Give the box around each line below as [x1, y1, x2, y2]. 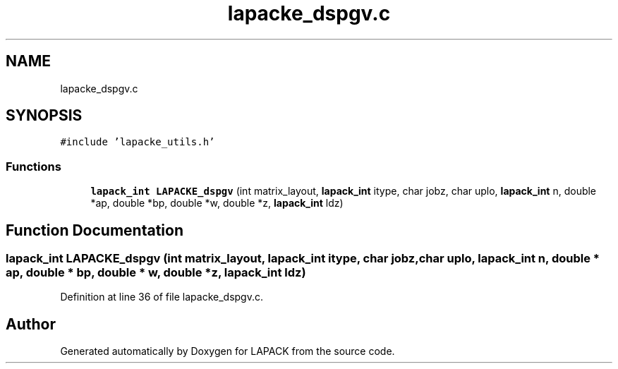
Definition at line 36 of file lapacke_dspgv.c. [60, 291, 264, 303]
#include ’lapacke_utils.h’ [60, 136, 215, 148]
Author [6, 315, 56, 333]
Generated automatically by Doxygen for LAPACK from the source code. [60, 345, 395, 358]
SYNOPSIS [6, 107, 83, 125]
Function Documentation [6, 221, 183, 239]
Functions [6, 159, 61, 174]
